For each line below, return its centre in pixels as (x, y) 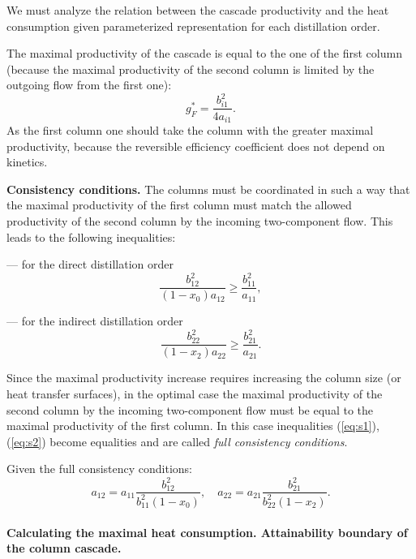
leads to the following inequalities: (91, 236)
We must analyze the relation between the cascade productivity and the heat (198, 10)
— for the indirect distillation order (95, 321)
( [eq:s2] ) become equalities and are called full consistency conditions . (177, 441)
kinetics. (27, 162)
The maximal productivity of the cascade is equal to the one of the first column (204, 53)
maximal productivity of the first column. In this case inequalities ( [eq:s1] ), (193, 426)
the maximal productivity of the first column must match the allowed (179, 205)
